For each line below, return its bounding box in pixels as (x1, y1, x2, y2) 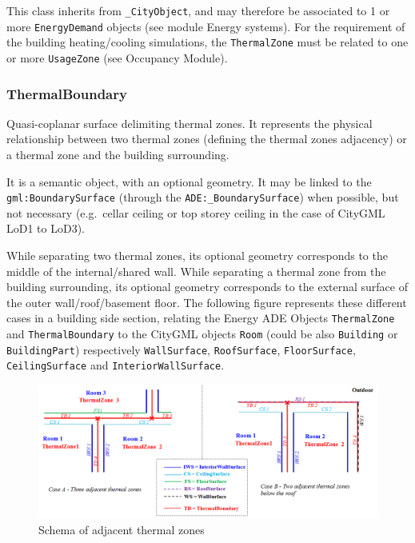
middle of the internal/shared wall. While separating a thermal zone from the (6, 262, 386, 279)
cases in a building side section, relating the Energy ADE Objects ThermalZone (6, 309, 395, 326)
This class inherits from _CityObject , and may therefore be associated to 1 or (6, 2, 390, 18)
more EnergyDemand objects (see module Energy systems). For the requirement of (6, 18, 405, 34)
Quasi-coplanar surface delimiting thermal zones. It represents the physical (6, 114, 373, 131)
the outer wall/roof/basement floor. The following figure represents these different (6, 293, 407, 310)
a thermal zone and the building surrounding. (6, 146, 229, 163)
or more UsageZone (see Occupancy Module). (6, 49, 228, 66)
